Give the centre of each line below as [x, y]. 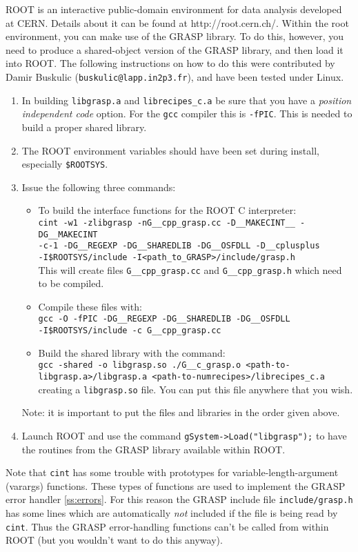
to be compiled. [71, 283]
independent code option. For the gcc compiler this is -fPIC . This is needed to [187, 114]
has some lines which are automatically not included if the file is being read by [172, 513]
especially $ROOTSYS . [65, 164]
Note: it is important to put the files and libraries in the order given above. [181, 412]
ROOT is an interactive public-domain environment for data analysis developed [174, 9]
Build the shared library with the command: [132, 352]
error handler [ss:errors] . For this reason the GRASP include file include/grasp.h [179, 499]
